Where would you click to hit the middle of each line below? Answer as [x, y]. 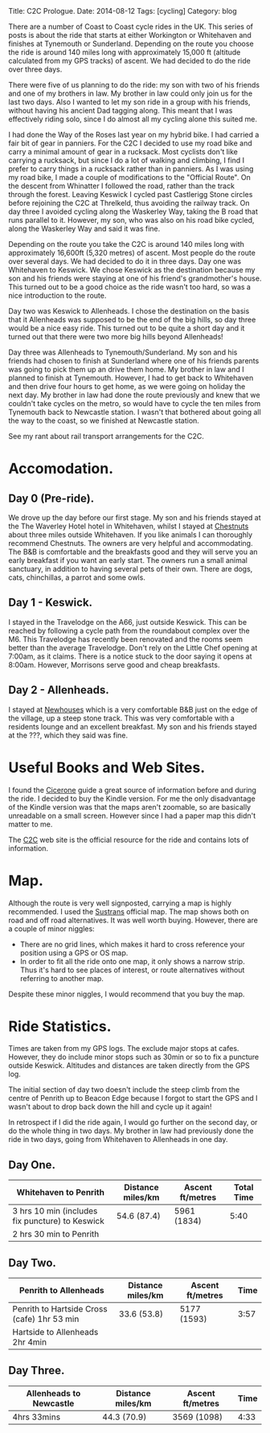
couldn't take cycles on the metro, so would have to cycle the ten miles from [135, 403]
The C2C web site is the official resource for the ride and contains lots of [129, 840]
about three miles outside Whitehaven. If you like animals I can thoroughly [131, 535]
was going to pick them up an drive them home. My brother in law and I [127, 369]
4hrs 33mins [37, 1417]
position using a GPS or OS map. [74, 953]
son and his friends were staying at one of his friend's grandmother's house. [135, 278]
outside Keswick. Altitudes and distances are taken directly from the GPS [129, 1066]
